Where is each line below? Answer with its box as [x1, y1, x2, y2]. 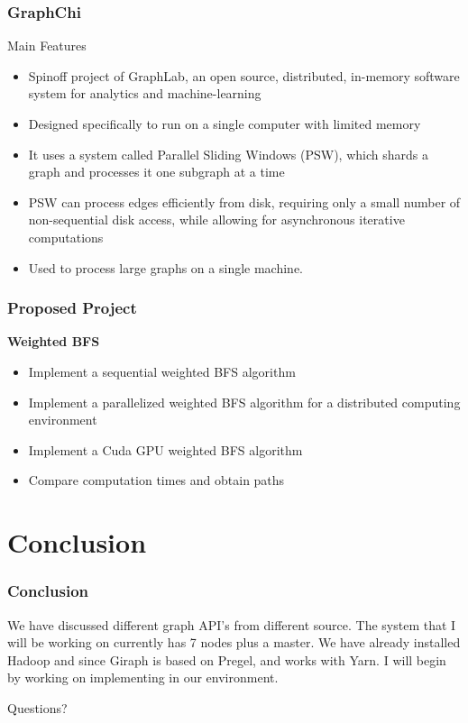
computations [28, 227, 104, 246]
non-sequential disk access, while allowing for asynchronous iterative [28, 210, 405, 229]
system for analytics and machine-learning [28, 84, 262, 103]
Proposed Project [7, 297, 137, 319]
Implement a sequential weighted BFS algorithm [28, 361, 296, 380]
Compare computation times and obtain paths [28, 471, 285, 490]
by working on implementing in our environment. [7, 668, 279, 687]
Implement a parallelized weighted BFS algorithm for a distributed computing [28, 392, 461, 411]
